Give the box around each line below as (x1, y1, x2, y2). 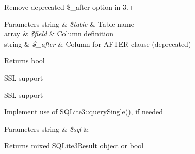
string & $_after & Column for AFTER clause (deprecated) (4, 38, 191, 49)
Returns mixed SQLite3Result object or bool (4, 140, 144, 151)
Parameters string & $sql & (4, 123, 89, 134)
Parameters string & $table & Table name (4, 18, 134, 29)
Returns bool (4, 55, 45, 66)
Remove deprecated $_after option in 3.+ (4, 2, 134, 12)
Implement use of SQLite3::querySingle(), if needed (4, 106, 163, 117)
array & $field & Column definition (4, 28, 113, 39)
